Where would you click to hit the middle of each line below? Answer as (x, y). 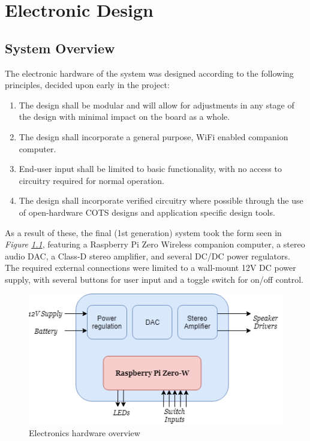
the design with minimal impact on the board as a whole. (124, 117)
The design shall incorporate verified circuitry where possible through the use (161, 200)
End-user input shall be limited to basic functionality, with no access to (150, 169)
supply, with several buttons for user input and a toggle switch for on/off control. (154, 279)
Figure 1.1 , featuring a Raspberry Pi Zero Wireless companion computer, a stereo (155, 244)
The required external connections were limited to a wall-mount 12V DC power (151, 268)
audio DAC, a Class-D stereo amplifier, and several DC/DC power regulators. (148, 256)
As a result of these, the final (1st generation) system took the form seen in (143, 232)
